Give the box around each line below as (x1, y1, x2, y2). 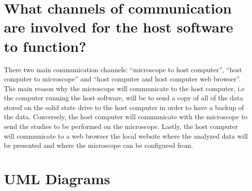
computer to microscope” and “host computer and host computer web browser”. (4, 74, 241, 84)
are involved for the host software (4, 17, 234, 37)
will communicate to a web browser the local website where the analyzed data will (4, 130, 248, 141)
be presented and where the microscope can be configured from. (4, 140, 193, 150)
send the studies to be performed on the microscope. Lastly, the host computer (4, 121, 238, 131)
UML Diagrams (4, 169, 110, 189)
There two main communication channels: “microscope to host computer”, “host (4, 64, 242, 74)
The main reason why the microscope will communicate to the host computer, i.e (4, 83, 245, 93)
